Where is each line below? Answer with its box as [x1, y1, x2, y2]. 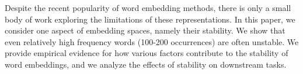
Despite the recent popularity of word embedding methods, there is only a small [5, 2, 291, 13]
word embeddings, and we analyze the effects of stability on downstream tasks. [5, 58, 287, 70]
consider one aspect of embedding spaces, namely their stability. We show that [5, 24, 285, 36]
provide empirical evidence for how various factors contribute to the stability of [5, 47, 288, 59]
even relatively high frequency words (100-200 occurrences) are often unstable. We [5, 35, 299, 47]
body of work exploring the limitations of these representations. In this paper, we [5, 13, 295, 25]
